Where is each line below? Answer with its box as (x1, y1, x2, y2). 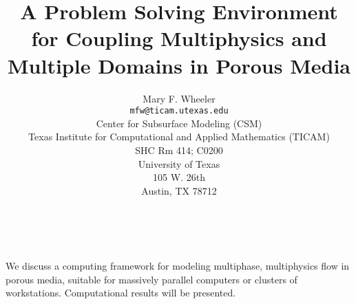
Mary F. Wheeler (143, 91, 216, 105)
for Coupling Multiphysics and (31, 24, 327, 52)
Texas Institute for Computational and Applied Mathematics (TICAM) (28, 129, 330, 144)
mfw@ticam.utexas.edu (129, 106, 229, 116)
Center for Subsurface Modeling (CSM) (96, 116, 262, 130)
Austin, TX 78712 (141, 183, 217, 197)
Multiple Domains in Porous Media (8, 51, 350, 79)
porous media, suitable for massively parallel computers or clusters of (6, 272, 297, 286)
